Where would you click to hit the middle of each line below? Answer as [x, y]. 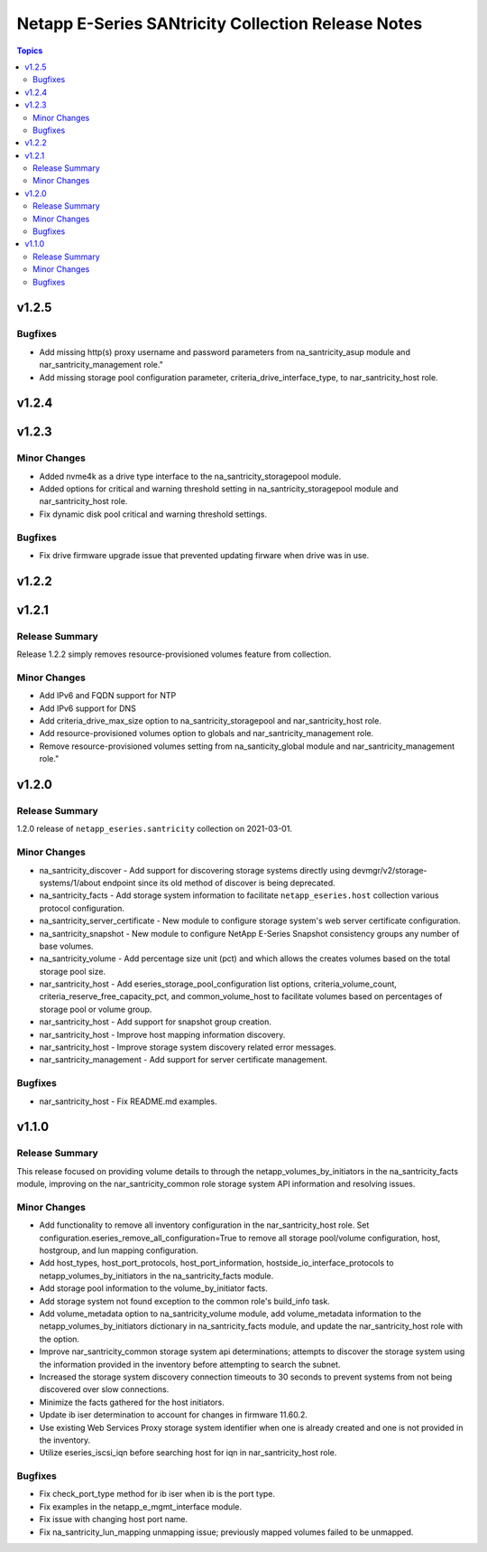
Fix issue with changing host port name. [114, 1519]
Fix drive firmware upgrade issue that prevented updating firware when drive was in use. [204, 555]
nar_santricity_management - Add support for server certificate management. [184, 1060]
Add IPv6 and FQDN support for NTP [108, 696]
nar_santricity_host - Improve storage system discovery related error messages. [188, 1047]
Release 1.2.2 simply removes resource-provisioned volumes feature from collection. [174, 654]
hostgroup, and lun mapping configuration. [119, 1250]
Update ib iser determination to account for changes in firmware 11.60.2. [174, 1415]
